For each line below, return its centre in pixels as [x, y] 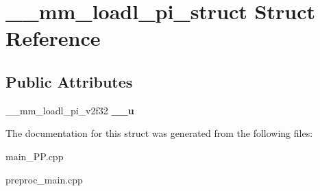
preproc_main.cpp [44, 179]
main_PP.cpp [35, 156]
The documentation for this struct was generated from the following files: [159, 133]
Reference [53, 38]
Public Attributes [69, 81]
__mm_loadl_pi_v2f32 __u [70, 110]
